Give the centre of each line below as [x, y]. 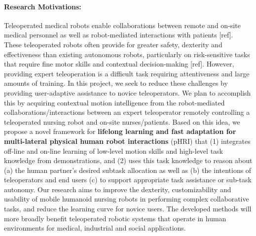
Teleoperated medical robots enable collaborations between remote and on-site [122, 25]
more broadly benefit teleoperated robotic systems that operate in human [115, 218]
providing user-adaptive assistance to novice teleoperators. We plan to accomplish [128, 92]
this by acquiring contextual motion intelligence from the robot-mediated [114, 102]
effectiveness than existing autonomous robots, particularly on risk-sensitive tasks [127, 54]
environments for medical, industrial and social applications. [95, 228]
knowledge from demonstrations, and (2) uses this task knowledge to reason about [128, 160]
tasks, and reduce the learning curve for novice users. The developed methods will [128, 209]
